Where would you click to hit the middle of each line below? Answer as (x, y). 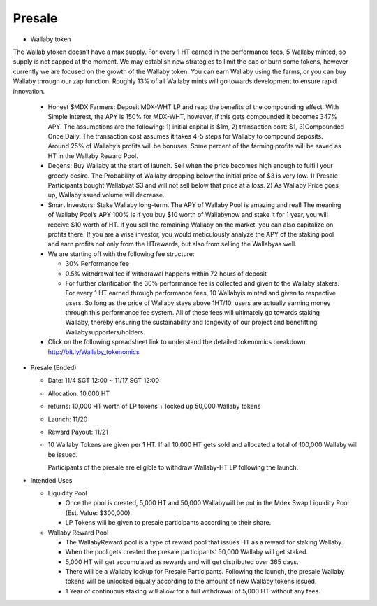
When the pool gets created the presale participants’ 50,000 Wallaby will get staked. (187, 552)
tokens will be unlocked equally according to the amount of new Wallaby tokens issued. (191, 582)
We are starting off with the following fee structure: (121, 254)
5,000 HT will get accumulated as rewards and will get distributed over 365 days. (182, 562)
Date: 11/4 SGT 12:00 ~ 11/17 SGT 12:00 (104, 381)
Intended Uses (51, 480)
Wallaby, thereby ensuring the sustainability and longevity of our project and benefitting (191, 323)
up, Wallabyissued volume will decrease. (106, 195)
